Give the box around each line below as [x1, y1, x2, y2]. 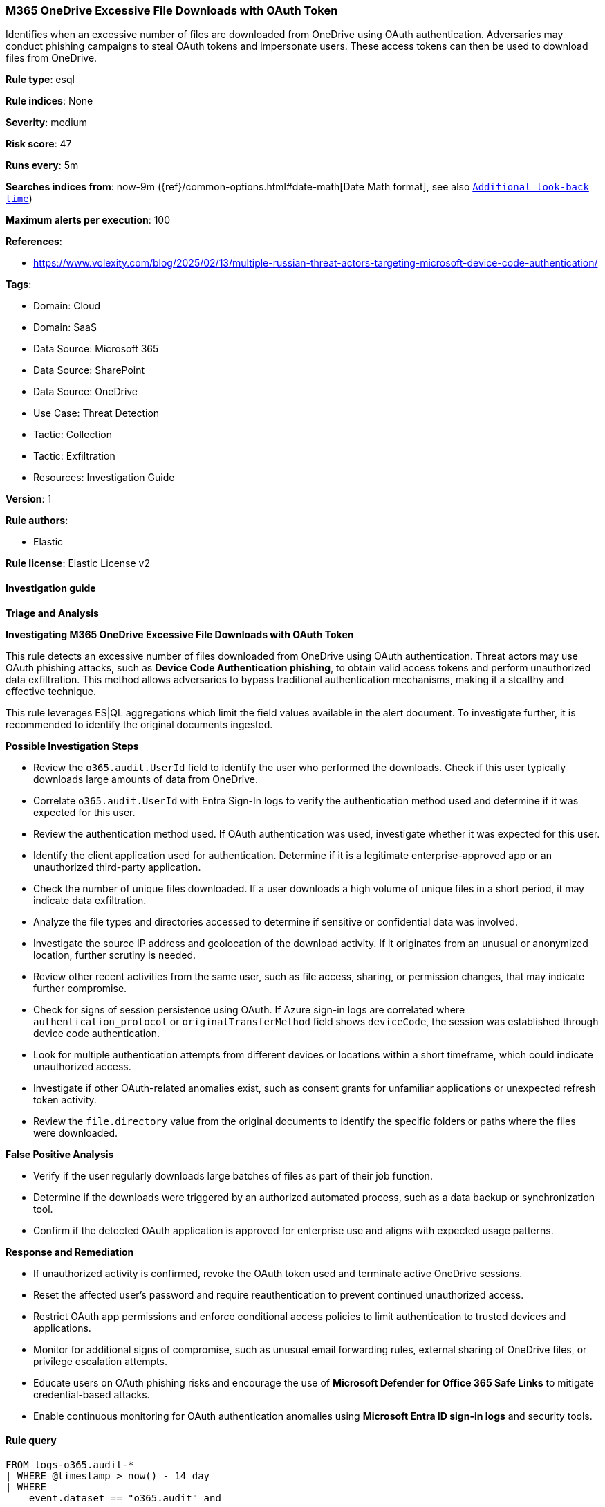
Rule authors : [6, 514, 68, 527]
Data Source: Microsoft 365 [33, 343, 159, 355]
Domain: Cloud [33, 300, 101, 312]
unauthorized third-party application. [33, 860, 201, 873]
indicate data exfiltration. [33, 894, 147, 906]
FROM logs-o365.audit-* [6, 1459, 134, 1470]
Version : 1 [6, 493, 52, 505]
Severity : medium [6, 116, 88, 129]
